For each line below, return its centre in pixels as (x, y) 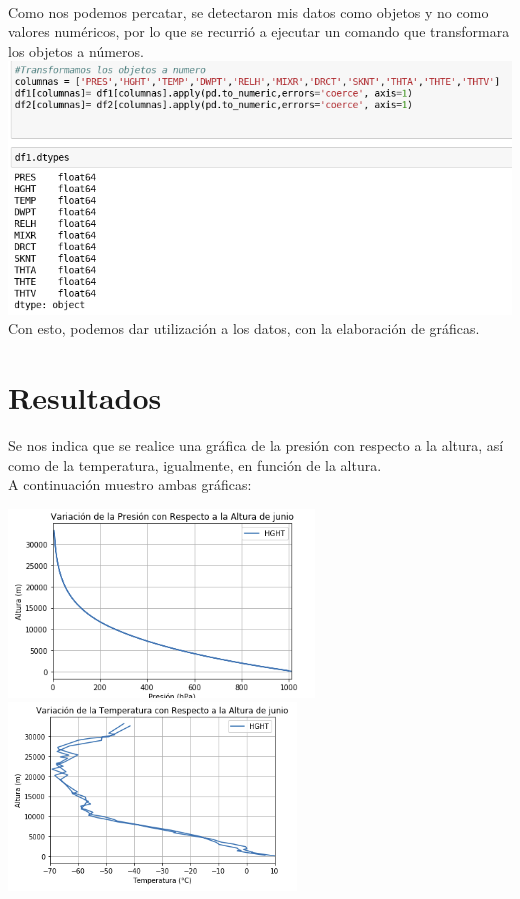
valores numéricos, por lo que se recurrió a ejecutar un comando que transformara (259, 31)
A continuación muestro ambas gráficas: (130, 484)
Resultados (85, 397)
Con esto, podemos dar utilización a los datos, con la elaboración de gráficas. (244, 328)
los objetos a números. (76, 50)
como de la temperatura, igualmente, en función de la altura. (195, 464)
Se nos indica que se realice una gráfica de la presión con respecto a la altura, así (256, 445)
